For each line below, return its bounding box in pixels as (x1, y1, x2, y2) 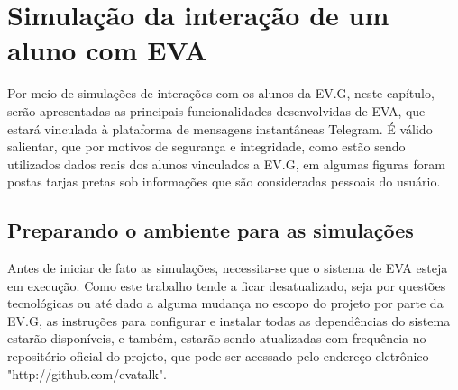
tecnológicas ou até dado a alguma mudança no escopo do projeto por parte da (7, 294, 444, 313)
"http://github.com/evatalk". (7, 364, 167, 383)
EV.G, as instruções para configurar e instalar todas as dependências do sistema (7, 311, 451, 330)
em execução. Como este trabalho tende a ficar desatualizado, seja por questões (7, 276, 446, 295)
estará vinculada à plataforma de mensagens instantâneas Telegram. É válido (7, 119, 433, 138)
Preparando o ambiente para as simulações (7, 216, 414, 244)
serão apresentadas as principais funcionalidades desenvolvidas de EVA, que (7, 101, 426, 120)
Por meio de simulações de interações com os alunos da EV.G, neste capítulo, (7, 84, 435, 103)
